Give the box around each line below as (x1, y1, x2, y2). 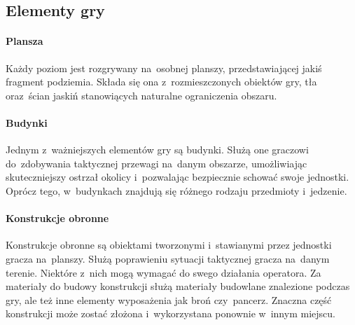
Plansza (6, 34, 43, 48)
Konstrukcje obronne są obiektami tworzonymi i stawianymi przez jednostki (6, 237, 332, 252)
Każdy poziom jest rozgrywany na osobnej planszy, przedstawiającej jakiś (6, 60, 322, 75)
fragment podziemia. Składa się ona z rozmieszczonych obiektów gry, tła (6, 74, 317, 89)
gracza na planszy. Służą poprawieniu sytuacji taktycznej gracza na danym (6, 251, 330, 265)
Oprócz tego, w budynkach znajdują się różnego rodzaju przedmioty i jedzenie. (6, 183, 347, 198)
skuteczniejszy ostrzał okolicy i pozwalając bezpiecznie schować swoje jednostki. (6, 170, 349, 184)
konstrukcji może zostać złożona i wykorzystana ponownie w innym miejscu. (6, 306, 335, 321)
